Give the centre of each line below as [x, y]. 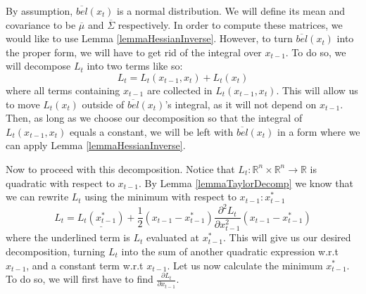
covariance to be [41, 24]
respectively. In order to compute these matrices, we [230, 24]
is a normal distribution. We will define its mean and [231, 11]
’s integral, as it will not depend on [241, 104]
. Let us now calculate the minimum [245, 265]
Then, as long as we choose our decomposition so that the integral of [154, 118]
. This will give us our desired [287, 237]
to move [23, 104]
